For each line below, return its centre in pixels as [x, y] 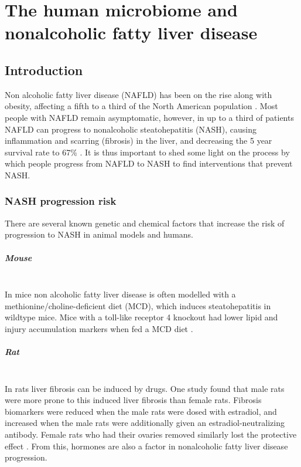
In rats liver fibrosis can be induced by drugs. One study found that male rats [145, 388]
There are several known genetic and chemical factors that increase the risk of [145, 223]
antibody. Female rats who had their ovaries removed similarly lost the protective [151, 434]
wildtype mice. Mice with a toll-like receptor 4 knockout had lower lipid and [141, 317]
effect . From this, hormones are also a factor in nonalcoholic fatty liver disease [146, 446]
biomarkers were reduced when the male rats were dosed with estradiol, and [141, 411]
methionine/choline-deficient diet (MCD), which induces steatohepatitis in [138, 305]
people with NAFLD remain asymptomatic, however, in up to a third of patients [149, 117]
